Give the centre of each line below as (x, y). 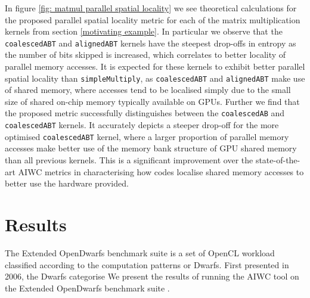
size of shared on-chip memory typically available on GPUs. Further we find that (152, 101)
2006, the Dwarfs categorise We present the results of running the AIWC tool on (152, 276)
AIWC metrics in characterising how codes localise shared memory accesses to (161, 171)
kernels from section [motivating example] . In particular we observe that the (144, 31)
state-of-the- (278, 160)
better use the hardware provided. (67, 183)
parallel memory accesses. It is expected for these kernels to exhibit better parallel (155, 66)
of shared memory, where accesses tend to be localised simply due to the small (148, 90)
